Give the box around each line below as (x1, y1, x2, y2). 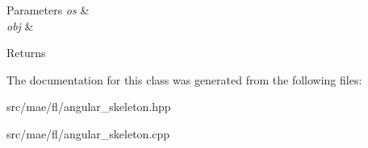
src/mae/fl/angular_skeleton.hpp (6, 98, 171, 115)
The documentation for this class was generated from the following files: (6, 71, 362, 88)
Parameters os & (6, 2, 90, 18)
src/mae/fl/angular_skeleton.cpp (6, 125, 170, 142)
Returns (6, 44, 46, 61)
